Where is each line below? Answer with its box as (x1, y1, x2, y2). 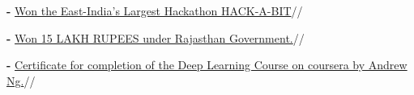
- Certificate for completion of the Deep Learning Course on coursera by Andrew (6, 56, 408, 73)
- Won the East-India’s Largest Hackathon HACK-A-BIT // (6, 2, 303, 19)
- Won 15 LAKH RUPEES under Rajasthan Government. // (6, 29, 305, 46)
